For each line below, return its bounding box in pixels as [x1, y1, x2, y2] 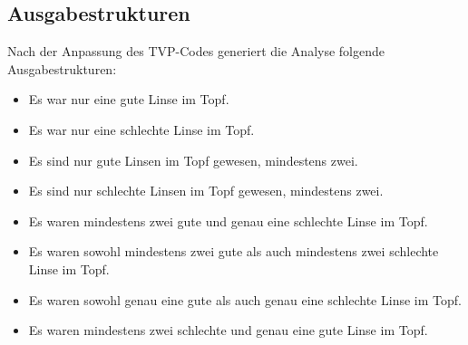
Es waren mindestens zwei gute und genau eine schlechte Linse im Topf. [28, 211, 428, 230]
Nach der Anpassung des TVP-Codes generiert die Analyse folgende [7, 42, 385, 61]
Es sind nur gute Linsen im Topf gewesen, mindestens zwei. [28, 150, 358, 169]
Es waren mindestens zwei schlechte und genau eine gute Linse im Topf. [28, 321, 428, 340]
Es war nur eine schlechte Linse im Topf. [28, 120, 255, 139]
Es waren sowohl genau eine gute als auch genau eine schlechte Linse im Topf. [28, 290, 462, 309]
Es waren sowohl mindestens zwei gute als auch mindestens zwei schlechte [28, 242, 439, 261]
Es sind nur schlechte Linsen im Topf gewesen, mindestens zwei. [28, 181, 384, 200]
